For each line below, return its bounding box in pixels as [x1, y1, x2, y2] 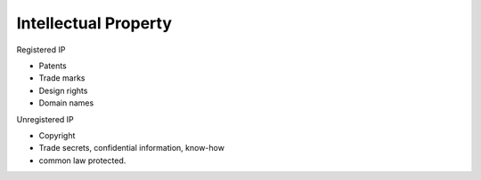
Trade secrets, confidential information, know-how [38, 143, 224, 153]
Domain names [38, 98, 94, 108]
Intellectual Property [16, 13, 173, 33]
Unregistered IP [16, 113, 75, 124]
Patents [38, 60, 67, 71]
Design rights [38, 85, 88, 96]
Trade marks [38, 73, 86, 83]
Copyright [38, 129, 76, 141]
